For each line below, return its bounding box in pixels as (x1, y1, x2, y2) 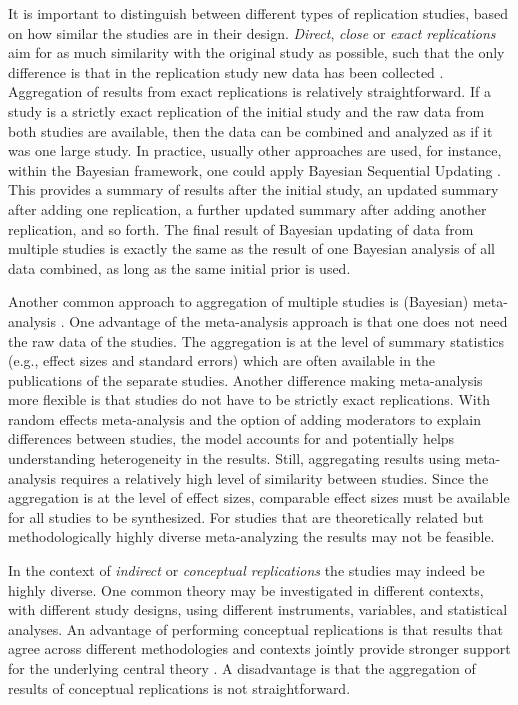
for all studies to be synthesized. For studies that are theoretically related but (8, 506, 484, 527)
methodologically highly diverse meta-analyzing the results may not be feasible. (8, 526, 495, 547)
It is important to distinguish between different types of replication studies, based (8, 3, 508, 23)
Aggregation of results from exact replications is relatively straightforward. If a (8, 81, 491, 102)
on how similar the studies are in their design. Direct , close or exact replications (8, 22, 496, 43)
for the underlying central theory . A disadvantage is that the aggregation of (8, 658, 476, 678)
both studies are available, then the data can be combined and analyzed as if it (8, 120, 493, 141)
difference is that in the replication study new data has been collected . (8, 61, 444, 82)
